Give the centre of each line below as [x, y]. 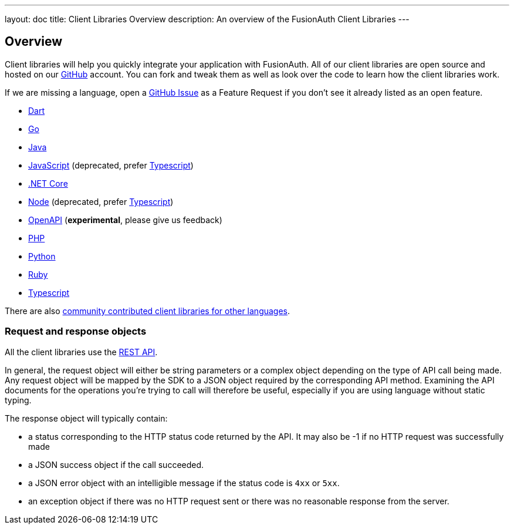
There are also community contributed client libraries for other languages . [148, 311]
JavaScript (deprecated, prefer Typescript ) [111, 165]
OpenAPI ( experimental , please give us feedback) [125, 220]
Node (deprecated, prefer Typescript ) [101, 201]
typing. [18, 400]
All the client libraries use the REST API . [81, 352]
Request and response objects [76, 331]
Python [42, 256]
